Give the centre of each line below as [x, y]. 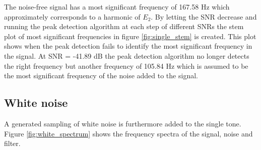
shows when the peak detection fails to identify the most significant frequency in [128, 46]
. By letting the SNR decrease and [204, 16]
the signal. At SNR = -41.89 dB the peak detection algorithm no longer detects [127, 55]
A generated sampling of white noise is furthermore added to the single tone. [123, 123]
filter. [12, 143]
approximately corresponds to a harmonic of [72, 16]
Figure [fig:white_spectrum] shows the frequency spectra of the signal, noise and [128, 133]
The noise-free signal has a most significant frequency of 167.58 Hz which [117, 7]
